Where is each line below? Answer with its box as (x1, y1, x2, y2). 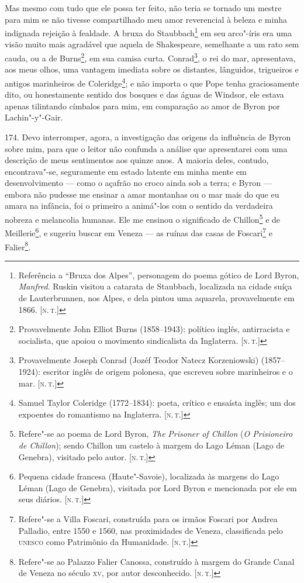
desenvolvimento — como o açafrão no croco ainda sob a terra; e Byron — (5, 177, 272, 189)
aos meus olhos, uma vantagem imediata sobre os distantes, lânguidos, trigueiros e (5, 63, 299, 75)
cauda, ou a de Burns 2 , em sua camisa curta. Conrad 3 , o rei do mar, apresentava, (5, 50, 296, 64)
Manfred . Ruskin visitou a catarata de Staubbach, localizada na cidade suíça (18, 280, 292, 292)
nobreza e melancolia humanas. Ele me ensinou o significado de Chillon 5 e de (5, 212, 281, 225)
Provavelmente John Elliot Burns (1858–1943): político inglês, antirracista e (18, 323, 290, 335)
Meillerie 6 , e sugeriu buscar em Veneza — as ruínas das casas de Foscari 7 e (5, 225, 272, 239)
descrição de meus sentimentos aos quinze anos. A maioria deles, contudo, (5, 154, 269, 166)
